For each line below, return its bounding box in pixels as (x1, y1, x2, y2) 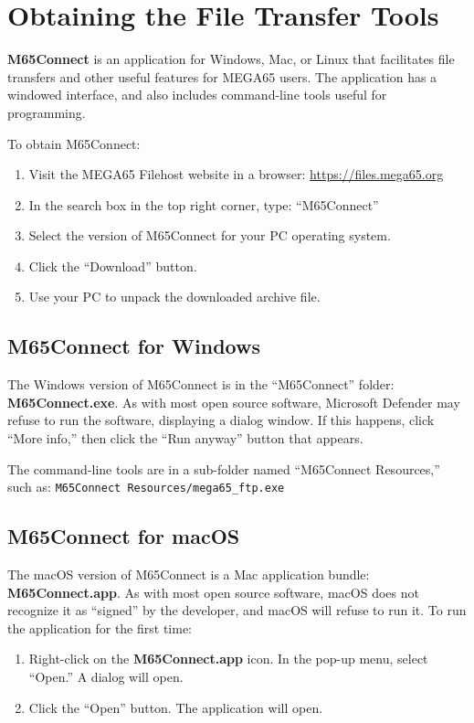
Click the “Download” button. (28, 256, 197, 275)
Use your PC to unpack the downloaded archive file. (28, 287, 321, 306)
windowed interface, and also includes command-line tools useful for (7, 85, 387, 104)
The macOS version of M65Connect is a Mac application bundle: (7, 565, 370, 584)
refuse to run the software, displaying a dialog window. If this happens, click (7, 410, 435, 430)
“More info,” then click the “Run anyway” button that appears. (7, 429, 363, 448)
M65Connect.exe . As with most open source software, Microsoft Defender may (7, 392, 460, 411)
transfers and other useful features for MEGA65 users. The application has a (7, 67, 437, 86)
